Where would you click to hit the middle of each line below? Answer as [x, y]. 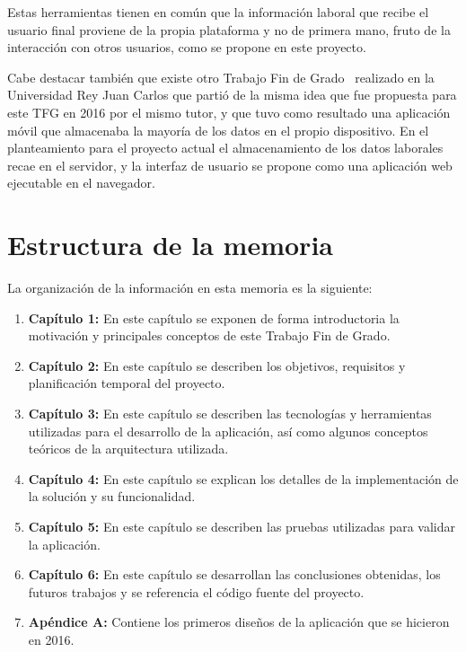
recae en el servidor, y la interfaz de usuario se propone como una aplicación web [230, 165]
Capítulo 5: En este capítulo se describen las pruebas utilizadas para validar [242, 526]
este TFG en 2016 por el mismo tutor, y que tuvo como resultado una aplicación [229, 112]
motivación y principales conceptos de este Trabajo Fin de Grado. [209, 335]
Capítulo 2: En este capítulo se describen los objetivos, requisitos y [217, 365]
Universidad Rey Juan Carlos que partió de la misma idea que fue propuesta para [232, 95]
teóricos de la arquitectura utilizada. [128, 449]
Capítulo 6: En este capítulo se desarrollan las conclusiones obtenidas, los [234, 574]
